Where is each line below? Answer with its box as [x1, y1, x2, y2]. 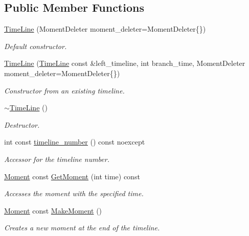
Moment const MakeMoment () [4, 205, 102, 216]
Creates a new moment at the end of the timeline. [4, 222, 160, 233]
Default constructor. [4, 40, 67, 51]
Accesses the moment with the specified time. [4, 188, 144, 199]
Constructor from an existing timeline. [4, 85, 125, 96]
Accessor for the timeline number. [4, 153, 109, 164]
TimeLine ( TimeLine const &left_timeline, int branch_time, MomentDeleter [4, 58, 245, 68]
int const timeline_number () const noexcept [4, 136, 145, 147]
